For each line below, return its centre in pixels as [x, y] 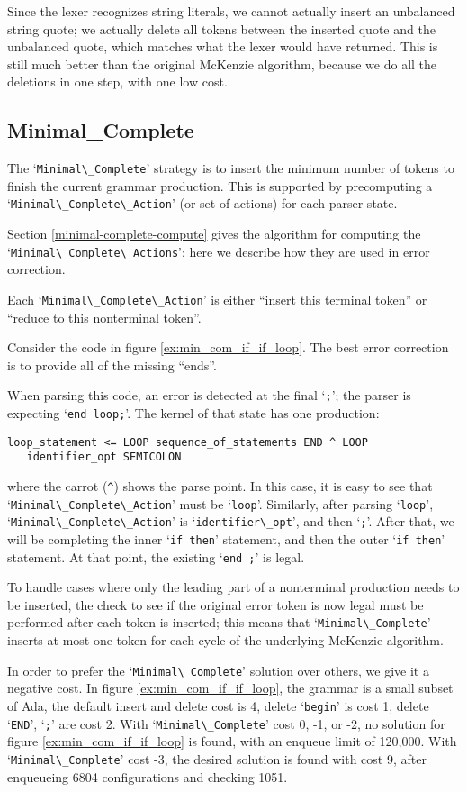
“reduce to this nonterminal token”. [104, 317]
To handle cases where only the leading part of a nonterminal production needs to [233, 587]
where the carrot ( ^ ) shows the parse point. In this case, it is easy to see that [220, 485]
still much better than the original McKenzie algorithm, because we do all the [222, 64]
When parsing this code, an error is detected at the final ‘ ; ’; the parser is [209, 395]
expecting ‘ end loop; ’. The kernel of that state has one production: [193, 413]
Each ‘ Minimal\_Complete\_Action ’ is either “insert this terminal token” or [217, 299]
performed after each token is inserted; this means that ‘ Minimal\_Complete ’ [219, 622]
